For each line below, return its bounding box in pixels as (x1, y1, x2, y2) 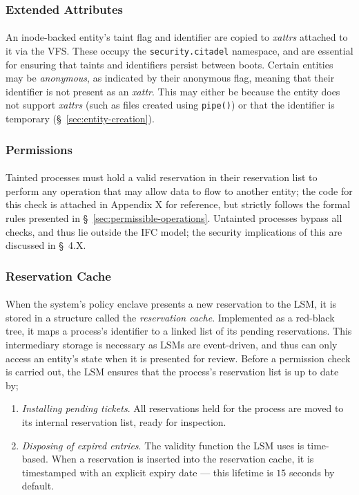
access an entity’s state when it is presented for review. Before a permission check (6, 351, 351, 365)
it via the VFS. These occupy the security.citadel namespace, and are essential (6, 44, 353, 58)
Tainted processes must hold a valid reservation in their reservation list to (6, 170, 318, 185)
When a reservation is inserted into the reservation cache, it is (51, 451, 314, 466)
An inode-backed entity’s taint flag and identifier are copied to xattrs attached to (6, 30, 348, 44)
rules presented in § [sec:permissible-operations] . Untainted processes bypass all (6, 210, 342, 225)
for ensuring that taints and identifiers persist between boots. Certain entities (6, 57, 333, 71)
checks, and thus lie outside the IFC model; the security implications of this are (6, 224, 342, 239)
